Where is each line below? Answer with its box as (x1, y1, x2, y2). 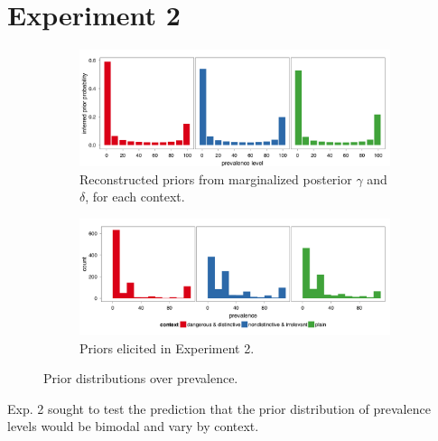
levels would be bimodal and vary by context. (7, 417, 259, 436)
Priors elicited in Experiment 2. (79, 338, 255, 357)
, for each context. (85, 187, 185, 206)
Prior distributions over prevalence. (43, 369, 238, 388)
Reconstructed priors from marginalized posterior (79, 169, 352, 188)
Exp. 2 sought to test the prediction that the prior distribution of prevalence (7, 399, 431, 418)
